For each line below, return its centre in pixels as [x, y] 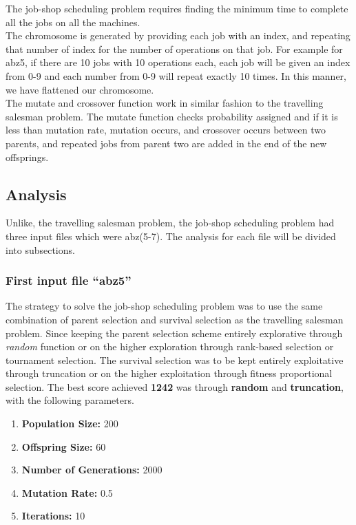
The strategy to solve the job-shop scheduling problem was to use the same [164, 306]
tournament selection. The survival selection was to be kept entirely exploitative [175, 360]
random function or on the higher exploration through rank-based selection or [170, 346]
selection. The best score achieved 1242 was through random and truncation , [175, 386]
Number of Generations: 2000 [92, 470]
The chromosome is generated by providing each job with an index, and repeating [178, 35]
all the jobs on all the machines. [73, 22]
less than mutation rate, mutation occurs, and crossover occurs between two [166, 130]
